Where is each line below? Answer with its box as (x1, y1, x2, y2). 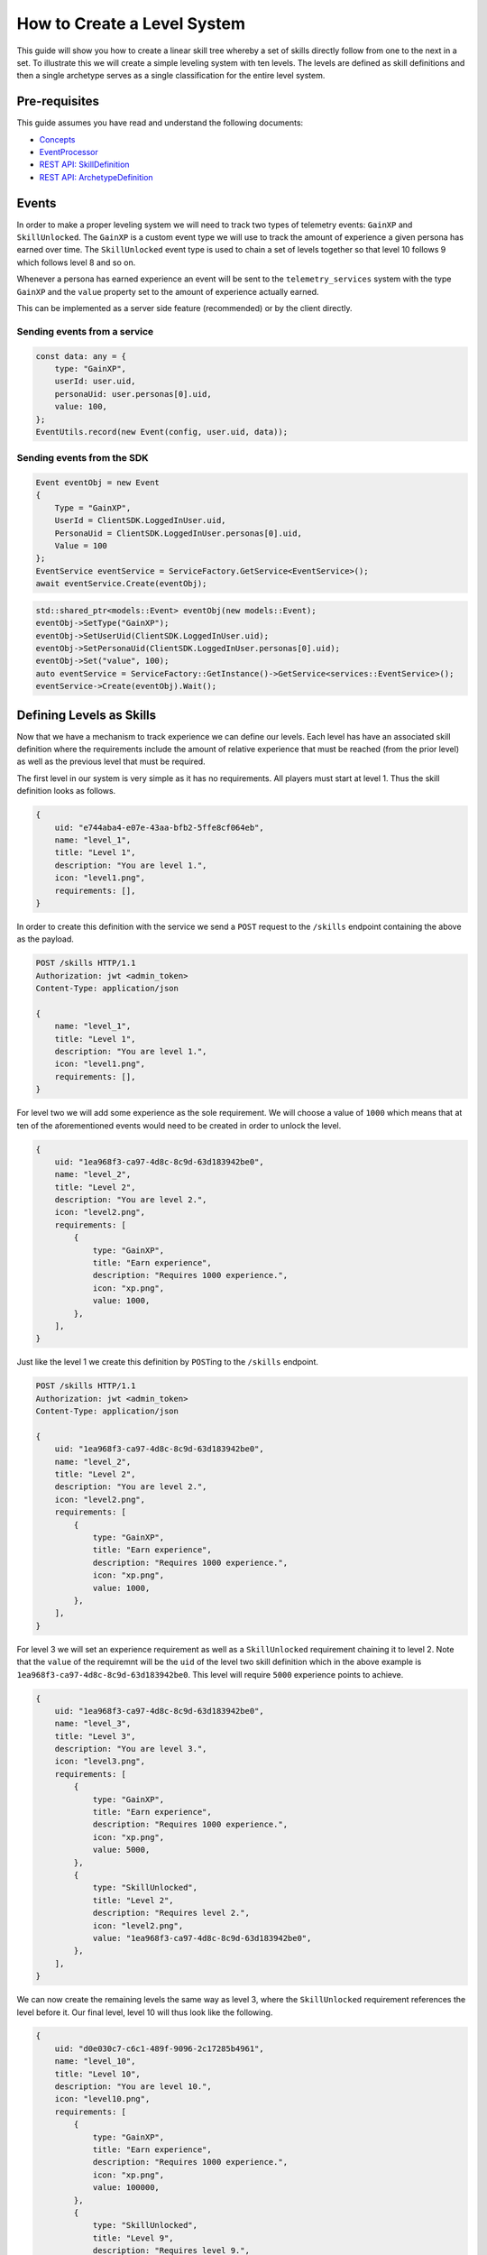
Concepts (39, 133, 76, 144)
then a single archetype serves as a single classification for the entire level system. (16, 70, 326, 81)
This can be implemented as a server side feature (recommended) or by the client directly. (16, 303, 353, 314)
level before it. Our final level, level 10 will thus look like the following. (16, 2007, 273, 2018)
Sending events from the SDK (16, 452, 149, 465)
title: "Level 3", (54, 1731, 136, 1741)
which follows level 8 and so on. (16, 257, 136, 268)
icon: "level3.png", (54, 1756, 146, 1767)
